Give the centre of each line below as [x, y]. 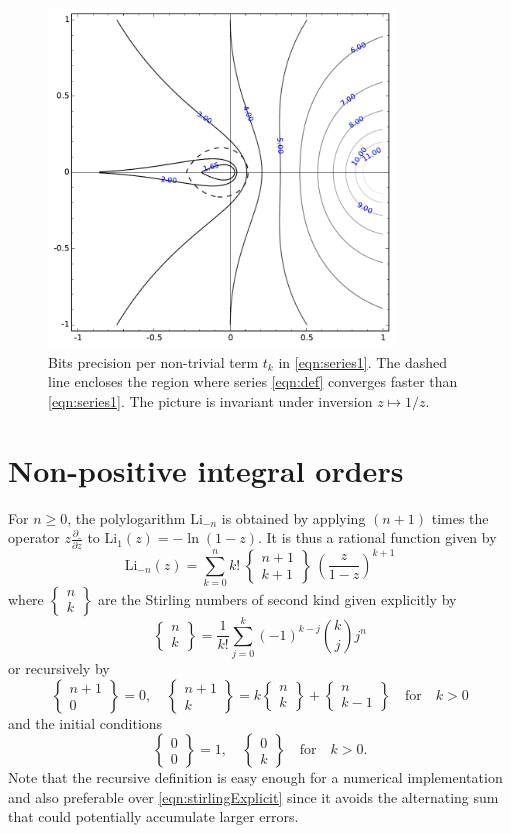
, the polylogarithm [126, 517]
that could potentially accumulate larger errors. [153, 816]
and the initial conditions [85, 722]
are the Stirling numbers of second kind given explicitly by [277, 598]
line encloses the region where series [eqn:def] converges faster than [253, 381]
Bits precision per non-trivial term [153, 361]
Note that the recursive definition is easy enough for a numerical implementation [255, 777]
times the [460, 517]
